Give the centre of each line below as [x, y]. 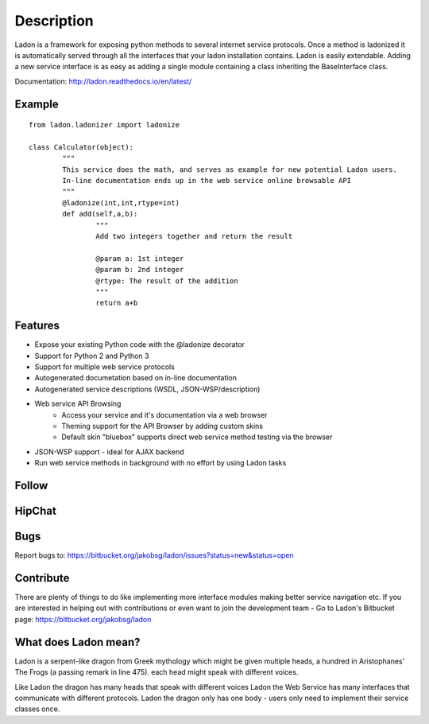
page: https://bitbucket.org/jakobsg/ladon [83, 619]
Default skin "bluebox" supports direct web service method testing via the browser [197, 437]
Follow [31, 486]
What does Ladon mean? [77, 642]
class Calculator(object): [81, 147]
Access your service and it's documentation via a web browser [164, 415]
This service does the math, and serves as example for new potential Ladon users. [230, 169]
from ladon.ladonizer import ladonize [104, 125]
